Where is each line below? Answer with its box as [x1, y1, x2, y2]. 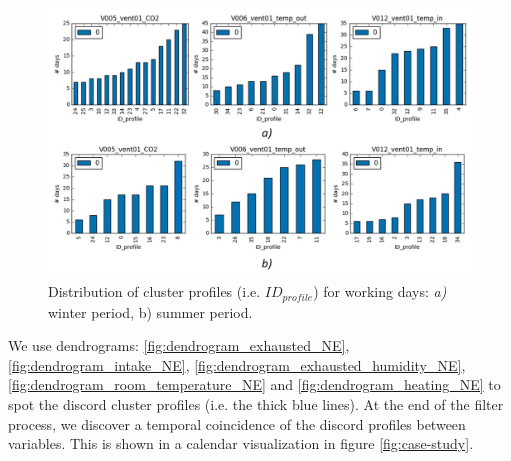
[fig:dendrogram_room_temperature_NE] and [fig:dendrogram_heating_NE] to [8, 374, 501, 395]
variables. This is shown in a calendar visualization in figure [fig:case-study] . [8, 433, 474, 454]
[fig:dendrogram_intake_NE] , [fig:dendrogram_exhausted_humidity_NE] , [8, 354, 466, 375]
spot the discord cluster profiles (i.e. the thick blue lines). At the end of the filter [8, 393, 504, 414]
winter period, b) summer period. [48, 301, 253, 322]
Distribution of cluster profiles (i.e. [48, 281, 261, 302]
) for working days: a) [313, 281, 447, 302]
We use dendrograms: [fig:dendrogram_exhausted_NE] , [8, 335, 350, 356]
